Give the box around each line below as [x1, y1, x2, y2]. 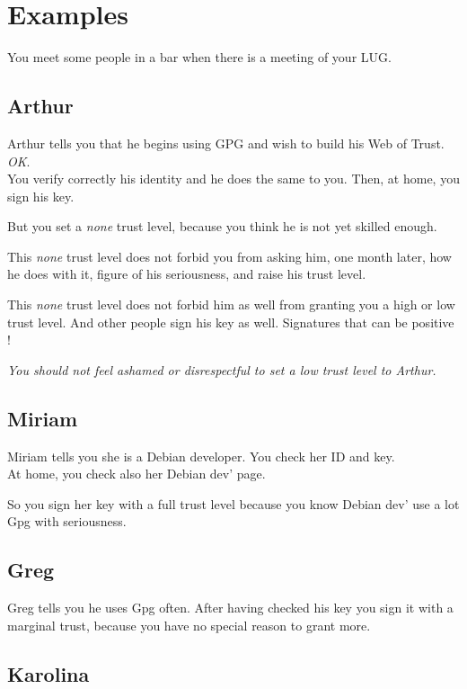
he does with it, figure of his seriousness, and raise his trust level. [7, 264, 366, 283]
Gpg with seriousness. [7, 512, 127, 531]
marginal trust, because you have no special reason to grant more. [7, 615, 371, 634]
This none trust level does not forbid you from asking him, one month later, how [7, 246, 452, 265]
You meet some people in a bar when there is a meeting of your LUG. [7, 48, 392, 67]
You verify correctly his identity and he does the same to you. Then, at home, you [7, 169, 460, 188]
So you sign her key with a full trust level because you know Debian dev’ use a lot [7, 494, 460, 513]
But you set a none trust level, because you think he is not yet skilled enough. [7, 217, 437, 236]
